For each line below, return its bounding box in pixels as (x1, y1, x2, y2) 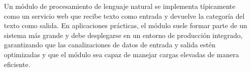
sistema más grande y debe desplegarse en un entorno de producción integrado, (4, 30, 243, 40)
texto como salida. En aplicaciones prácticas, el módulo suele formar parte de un (4, 20, 248, 31)
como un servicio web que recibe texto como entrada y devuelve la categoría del (4, 10, 245, 21)
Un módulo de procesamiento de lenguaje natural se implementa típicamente (4, 1, 235, 11)
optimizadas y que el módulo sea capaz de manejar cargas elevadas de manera (4, 49, 239, 59)
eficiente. (4, 59, 31, 69)
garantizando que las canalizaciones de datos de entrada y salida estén (4, 39, 216, 50)
